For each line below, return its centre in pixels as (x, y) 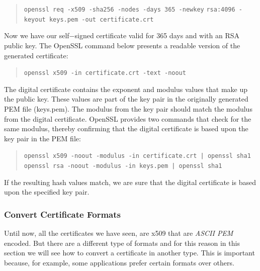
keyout (35, 19)
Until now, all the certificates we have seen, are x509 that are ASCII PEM (119, 233)
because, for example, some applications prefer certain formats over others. (119, 262)
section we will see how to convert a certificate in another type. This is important (129, 253)
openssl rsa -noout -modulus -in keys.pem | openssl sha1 (123, 166)
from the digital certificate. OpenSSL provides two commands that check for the (128, 118)
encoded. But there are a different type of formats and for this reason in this (122, 243)
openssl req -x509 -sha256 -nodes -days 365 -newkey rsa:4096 (129, 10)
